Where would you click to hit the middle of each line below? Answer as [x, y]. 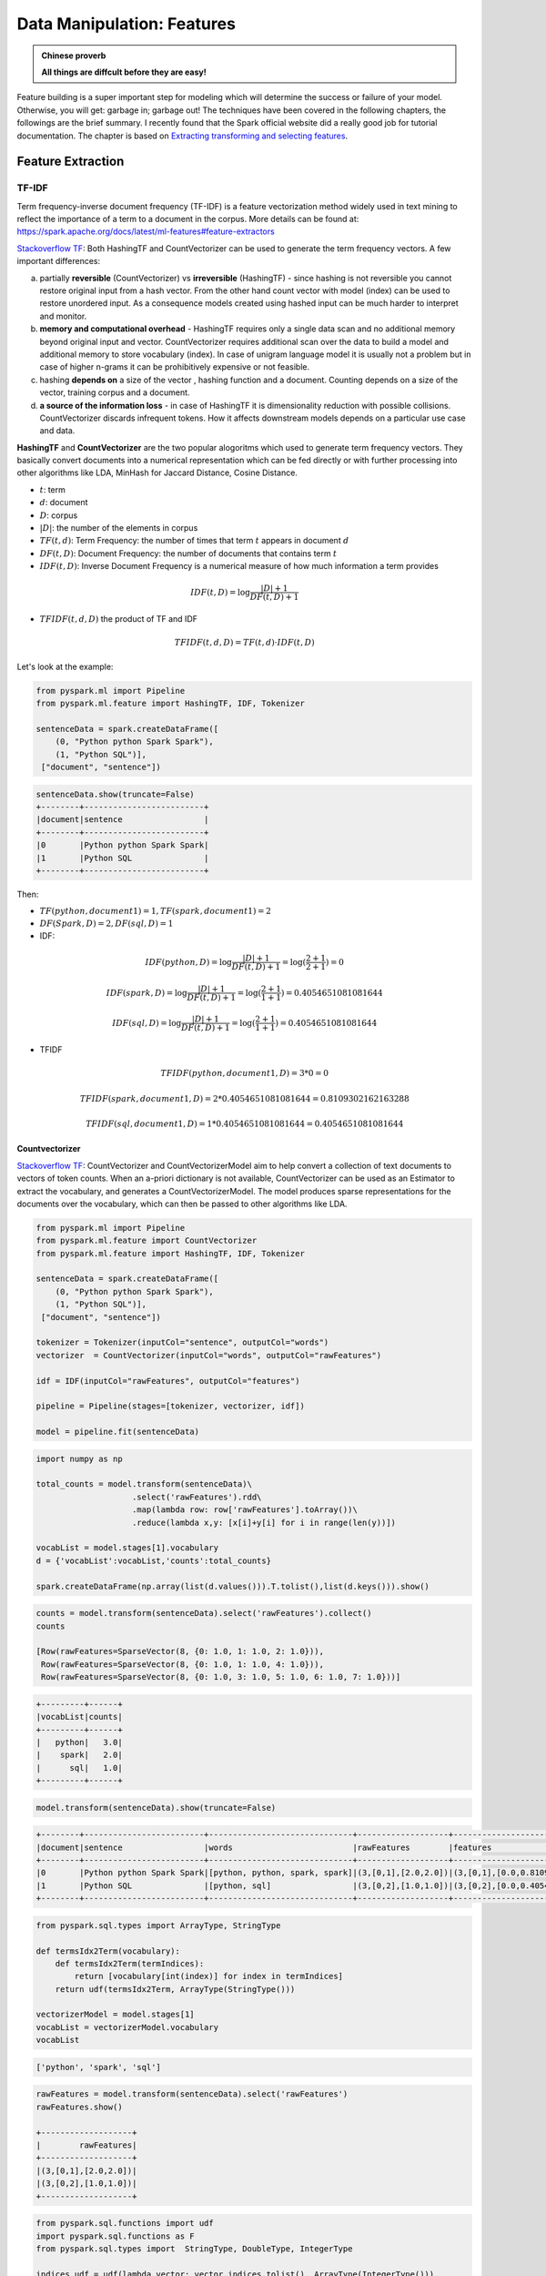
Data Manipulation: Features [126, 24]
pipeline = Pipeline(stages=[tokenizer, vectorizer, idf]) [170, 1406]
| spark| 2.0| [79, 1755]
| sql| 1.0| [79, 1768]
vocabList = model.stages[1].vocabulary [127, 1548]
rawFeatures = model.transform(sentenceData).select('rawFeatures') [192, 2094]
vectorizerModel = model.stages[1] [115, 2015]
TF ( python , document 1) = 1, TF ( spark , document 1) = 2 [156, 911]
